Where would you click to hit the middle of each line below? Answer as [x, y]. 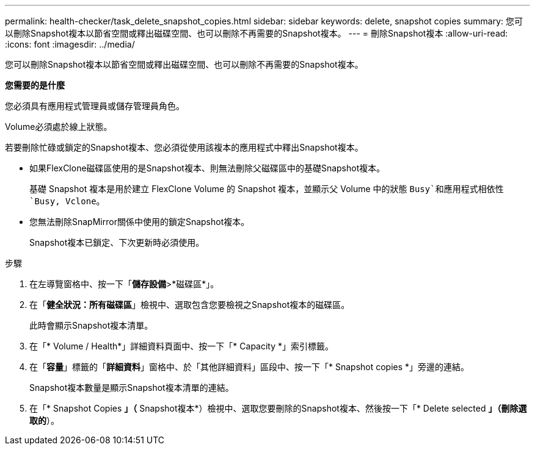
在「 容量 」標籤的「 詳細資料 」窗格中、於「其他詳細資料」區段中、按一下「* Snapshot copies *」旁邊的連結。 [249, 367]
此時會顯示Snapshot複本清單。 [91, 325]
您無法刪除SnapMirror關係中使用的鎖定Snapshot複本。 [140, 222]
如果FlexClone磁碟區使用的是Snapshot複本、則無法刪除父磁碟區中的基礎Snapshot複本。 [207, 168]
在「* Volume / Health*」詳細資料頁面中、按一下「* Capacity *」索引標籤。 [182, 346]
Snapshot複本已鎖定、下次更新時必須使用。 [117, 242]
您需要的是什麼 [35, 85]
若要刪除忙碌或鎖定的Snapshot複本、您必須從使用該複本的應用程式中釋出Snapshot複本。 [184, 147]
